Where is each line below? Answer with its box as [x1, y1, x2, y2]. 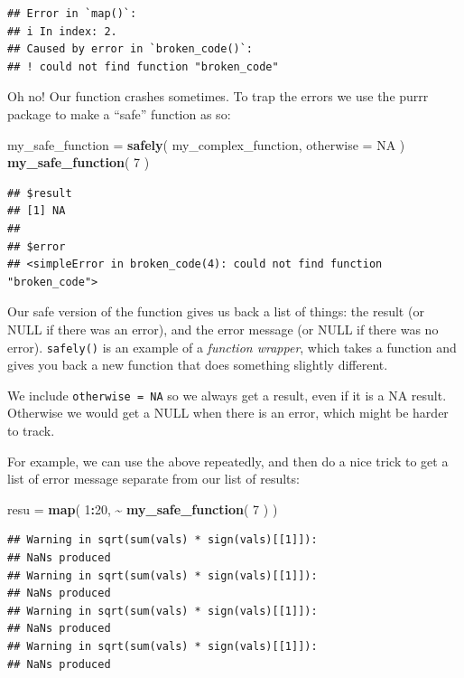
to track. [7, 421, 55, 439]
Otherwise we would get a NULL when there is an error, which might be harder [7, 403, 449, 422]
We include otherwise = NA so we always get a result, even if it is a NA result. [7, 385, 447, 404]
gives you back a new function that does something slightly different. [7, 355, 388, 374]
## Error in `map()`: [7, 7, 137, 20]
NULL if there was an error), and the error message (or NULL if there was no [7, 319, 439, 338]
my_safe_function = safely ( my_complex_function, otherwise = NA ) [7, 135, 405, 154]
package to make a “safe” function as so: [7, 104, 231, 123]
